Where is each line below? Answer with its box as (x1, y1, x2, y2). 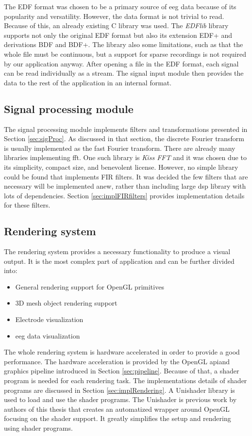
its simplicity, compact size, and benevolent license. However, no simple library (4, 161, 238, 172)
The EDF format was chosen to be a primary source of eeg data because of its (4, 1, 236, 11)
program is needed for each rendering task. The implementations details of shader (4, 375, 247, 386)
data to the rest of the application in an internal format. (4, 77, 172, 87)
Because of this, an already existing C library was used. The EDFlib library (4, 20, 229, 31)
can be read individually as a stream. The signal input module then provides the (4, 68, 244, 78)
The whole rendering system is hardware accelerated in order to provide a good (4, 347, 240, 357)
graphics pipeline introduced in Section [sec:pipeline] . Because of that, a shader (4, 366, 239, 376)
